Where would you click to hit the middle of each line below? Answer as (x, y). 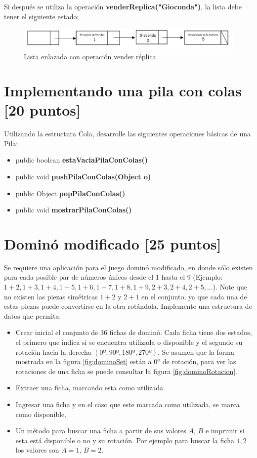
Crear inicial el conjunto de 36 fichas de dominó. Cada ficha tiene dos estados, (134, 332)
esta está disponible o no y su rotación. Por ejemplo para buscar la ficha (125, 440)
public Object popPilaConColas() (70, 193)
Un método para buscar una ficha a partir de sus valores (101, 431)
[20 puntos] (42, 110)
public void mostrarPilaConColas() (74, 210)
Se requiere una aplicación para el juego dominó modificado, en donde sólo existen (128, 267)
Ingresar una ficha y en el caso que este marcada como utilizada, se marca (128, 404)
